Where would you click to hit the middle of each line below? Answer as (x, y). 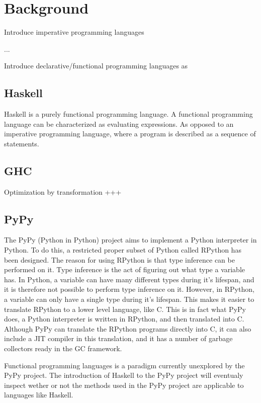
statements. (22, 143)
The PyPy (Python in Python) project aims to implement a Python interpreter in (130, 240)
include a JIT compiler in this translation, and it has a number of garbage (118, 338)
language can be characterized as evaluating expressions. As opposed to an (119, 124)
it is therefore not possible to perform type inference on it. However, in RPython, (129, 289)
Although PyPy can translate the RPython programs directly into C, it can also (128, 328)
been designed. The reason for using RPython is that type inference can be (119, 259)
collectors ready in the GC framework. (63, 348)
